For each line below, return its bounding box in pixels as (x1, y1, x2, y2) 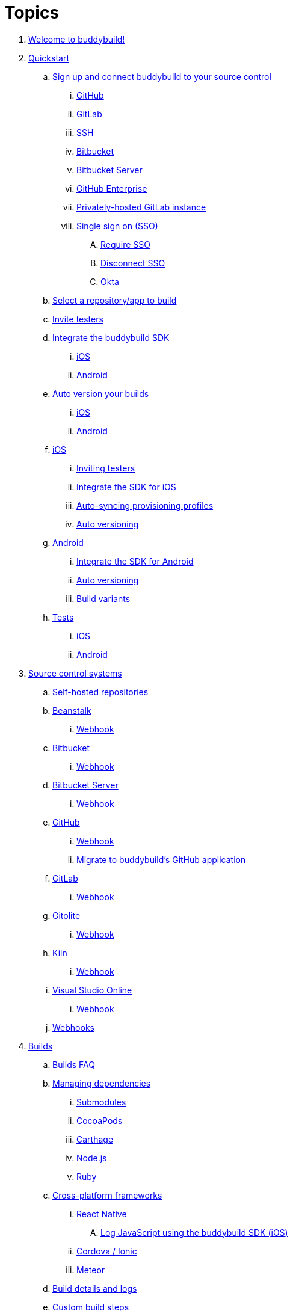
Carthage (76, 1134, 114, 1144)
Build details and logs (52, 1283, 137, 1294)
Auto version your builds (52, 388, 149, 399)
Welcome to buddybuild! (28, 34, 125, 45)
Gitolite (52, 910, 81, 921)
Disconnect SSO (100, 257, 165, 268)
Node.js (76, 1152, 107, 1163)
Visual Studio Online (52, 984, 132, 995)
